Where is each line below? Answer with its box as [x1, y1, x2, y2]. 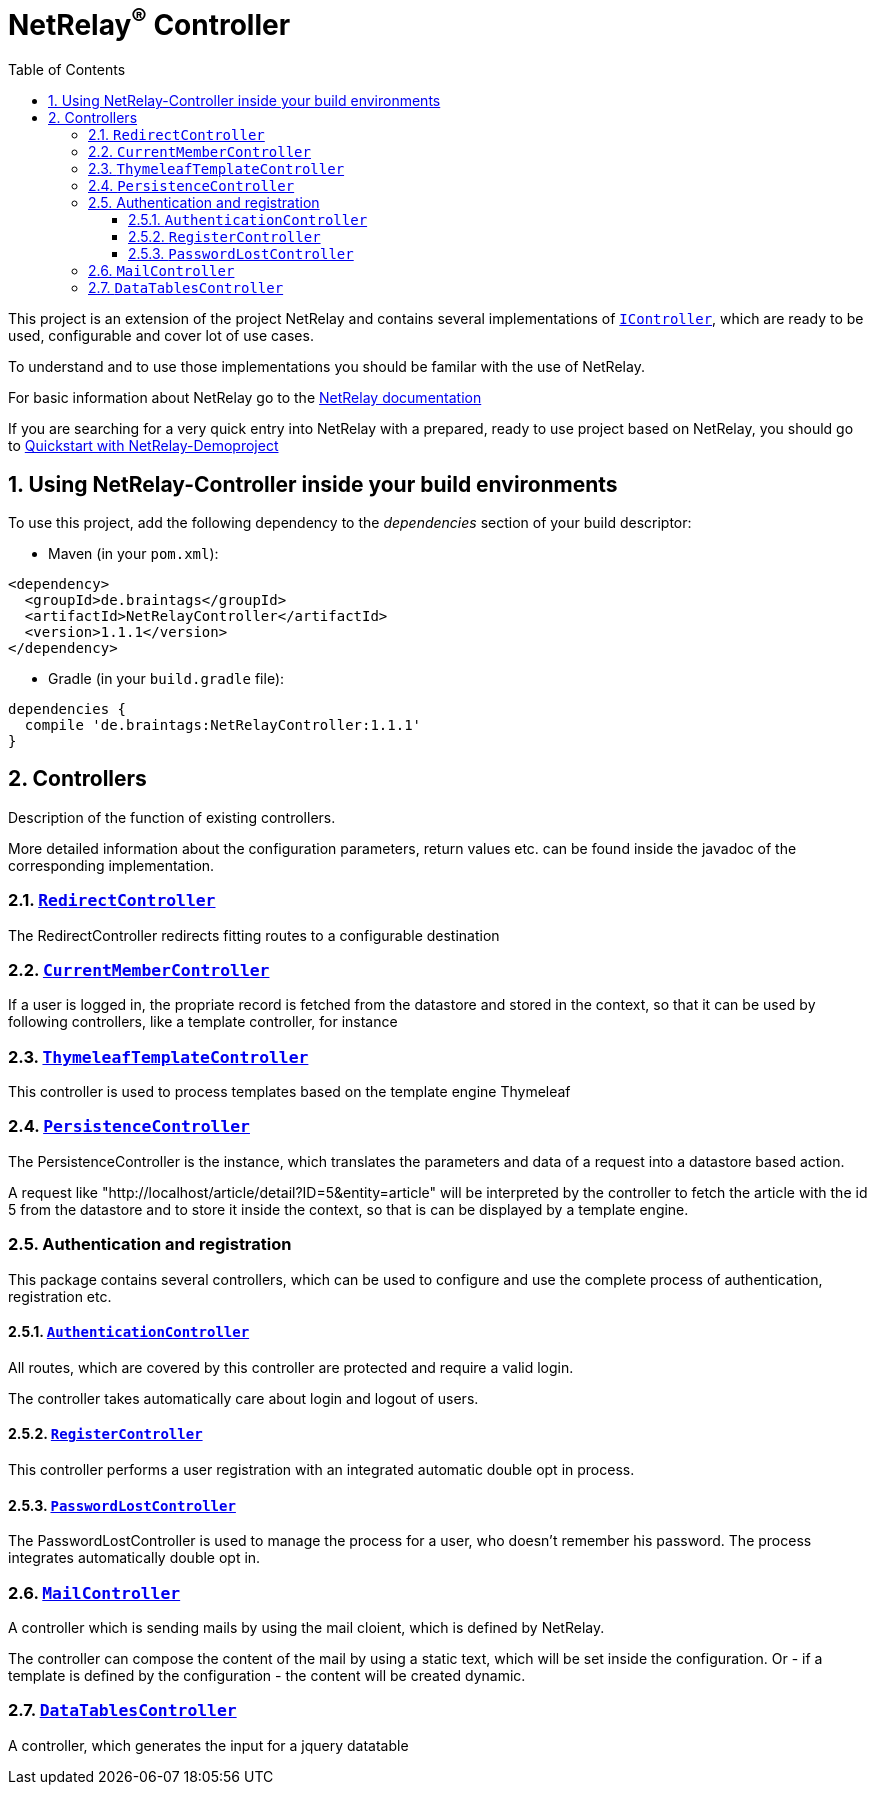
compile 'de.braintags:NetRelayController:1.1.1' [24, 716, 422, 733]
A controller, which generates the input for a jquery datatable [8, 1736, 409, 1754]
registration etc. [8, 1287, 112, 1305]
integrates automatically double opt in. [8, 1549, 261, 1567]
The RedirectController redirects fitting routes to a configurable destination [8, 926, 500, 944]
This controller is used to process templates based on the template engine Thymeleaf [8, 1083, 571, 1101]
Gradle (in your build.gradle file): [48, 669, 285, 687]
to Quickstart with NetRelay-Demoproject [8, 437, 279, 455]
